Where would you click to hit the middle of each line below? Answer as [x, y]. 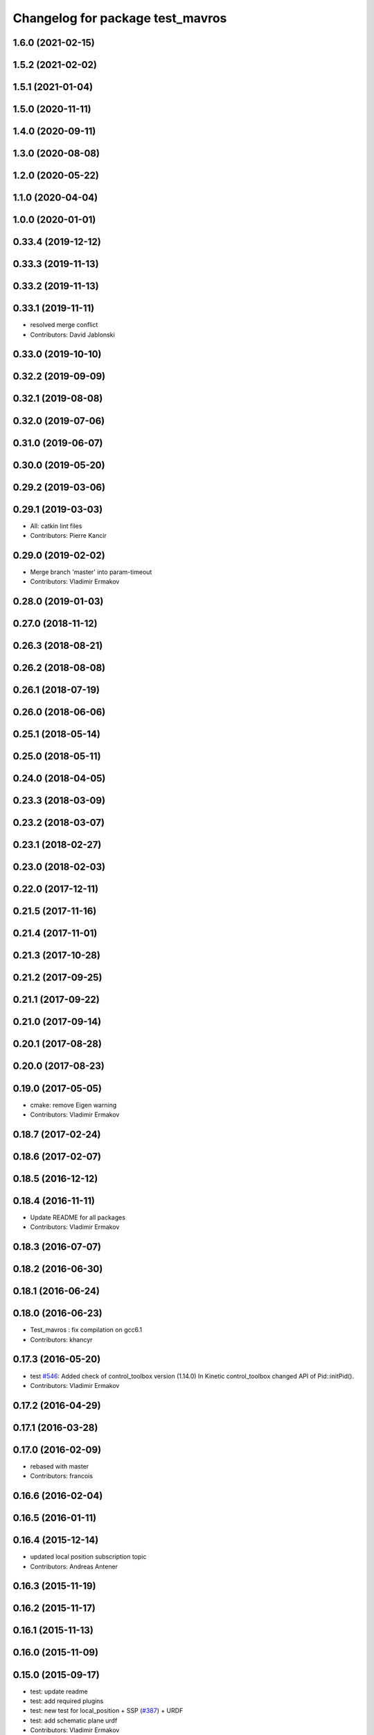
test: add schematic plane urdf [74, 1720]
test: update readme [59, 1691]
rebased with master [60, 1466]
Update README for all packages [78, 1217]
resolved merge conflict [64, 325]
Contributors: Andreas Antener [74, 1566]
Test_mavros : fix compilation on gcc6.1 [86, 1330]
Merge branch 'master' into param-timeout [91, 572]
